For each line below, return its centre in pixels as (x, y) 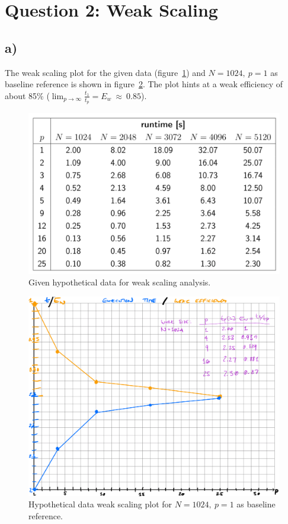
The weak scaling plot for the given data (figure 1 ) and (105, 72)
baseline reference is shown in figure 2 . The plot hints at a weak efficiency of (144, 84)
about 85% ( (27, 95)
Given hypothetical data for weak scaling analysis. (120, 282)
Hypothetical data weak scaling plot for (100, 504)
